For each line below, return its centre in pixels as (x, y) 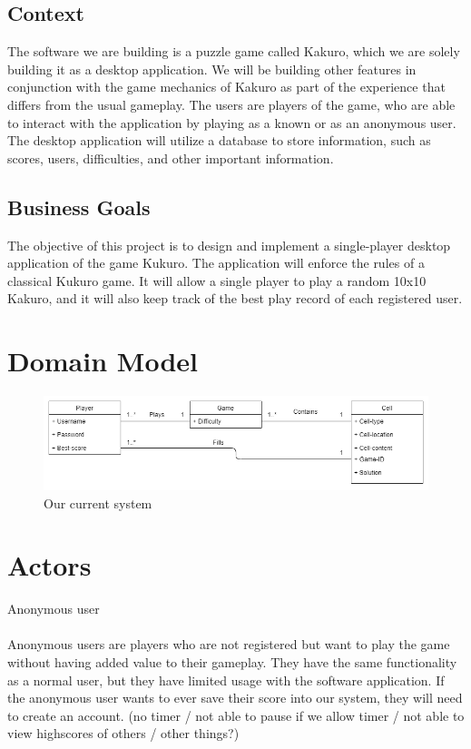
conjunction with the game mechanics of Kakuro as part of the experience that (226, 87)
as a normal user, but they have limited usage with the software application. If (226, 680)
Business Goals (79, 207)
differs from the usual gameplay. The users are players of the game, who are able (231, 104)
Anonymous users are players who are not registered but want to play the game (229, 644)
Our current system (98, 503)
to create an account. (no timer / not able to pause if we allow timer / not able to (236, 715)
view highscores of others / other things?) (123, 733)
